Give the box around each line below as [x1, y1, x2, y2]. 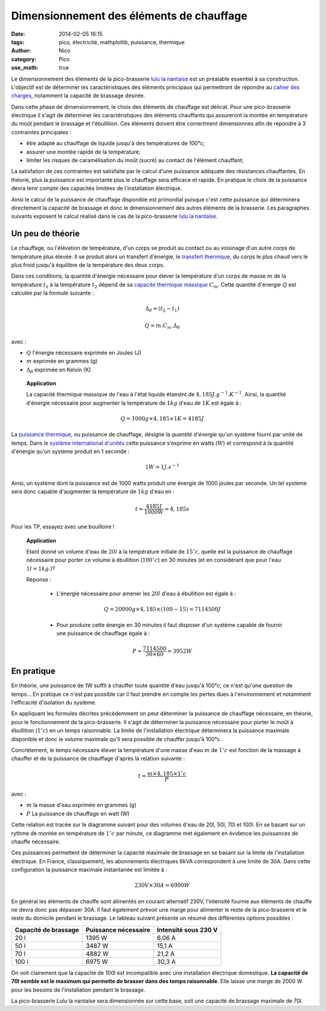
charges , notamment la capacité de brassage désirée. [11, 92, 145, 99]
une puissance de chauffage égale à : [56, 630, 150, 637]
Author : [11, 47, 31, 54]
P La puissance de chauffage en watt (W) [26, 810, 130, 817]
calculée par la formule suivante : [11, 289, 94, 296]
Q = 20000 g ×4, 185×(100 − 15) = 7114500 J [103, 606, 221, 612]
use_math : [11, 64, 39, 71]
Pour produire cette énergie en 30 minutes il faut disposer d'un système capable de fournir [56, 621, 283, 629]
